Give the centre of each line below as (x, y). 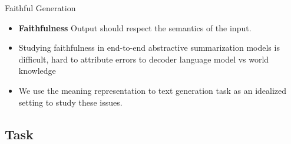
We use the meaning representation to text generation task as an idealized (153, 90)
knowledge (37, 71)
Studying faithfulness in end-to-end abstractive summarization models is (149, 48)
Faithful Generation (40, 8)
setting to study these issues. (70, 102)
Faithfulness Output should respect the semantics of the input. (135, 27)
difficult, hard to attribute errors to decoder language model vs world (144, 59)
